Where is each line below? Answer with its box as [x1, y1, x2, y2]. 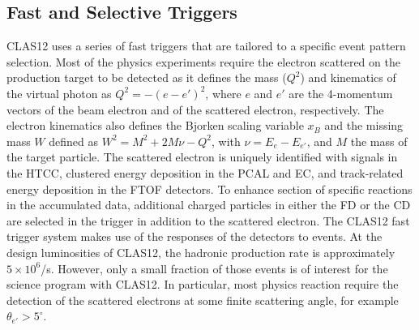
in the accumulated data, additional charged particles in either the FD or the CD [6, 196, 411, 213]
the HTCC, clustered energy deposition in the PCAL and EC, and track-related [6, 164, 404, 181]
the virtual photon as [6, 84, 112, 101]
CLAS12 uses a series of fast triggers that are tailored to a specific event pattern [6, 37, 406, 54]
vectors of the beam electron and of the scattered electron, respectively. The [6, 101, 384, 118]
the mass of [350, 132, 408, 149]
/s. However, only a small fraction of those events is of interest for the [41, 259, 388, 276]
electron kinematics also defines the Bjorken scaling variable [6, 117, 304, 134]
